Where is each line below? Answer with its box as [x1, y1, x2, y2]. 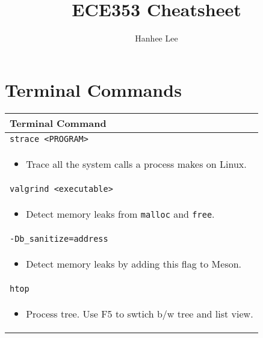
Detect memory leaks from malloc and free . [26, 206, 215, 221]
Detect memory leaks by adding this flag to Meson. [26, 256, 242, 271]
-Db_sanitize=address [10, 233, 108, 244]
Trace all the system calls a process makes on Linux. [26, 156, 247, 171]
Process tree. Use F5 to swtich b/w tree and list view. [26, 306, 253, 321]
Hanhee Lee [135, 32, 178, 45]
